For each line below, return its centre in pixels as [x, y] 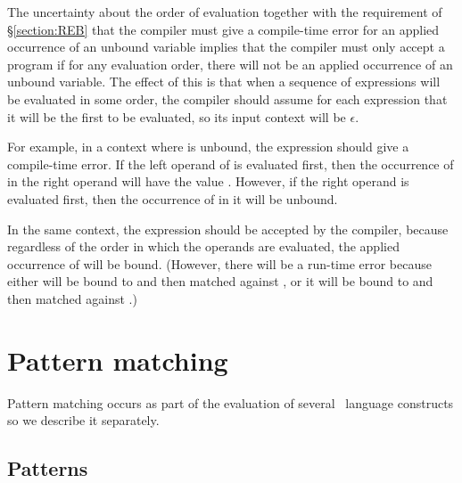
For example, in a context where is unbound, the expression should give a [208, 147]
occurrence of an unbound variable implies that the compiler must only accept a [226, 47]
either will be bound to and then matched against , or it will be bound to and [220, 281]
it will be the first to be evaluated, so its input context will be [177, 116]
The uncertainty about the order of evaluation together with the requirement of [225, 12]
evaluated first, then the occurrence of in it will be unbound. [173, 198]
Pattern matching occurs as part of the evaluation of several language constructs [231, 402]
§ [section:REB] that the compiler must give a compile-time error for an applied [223, 29]
